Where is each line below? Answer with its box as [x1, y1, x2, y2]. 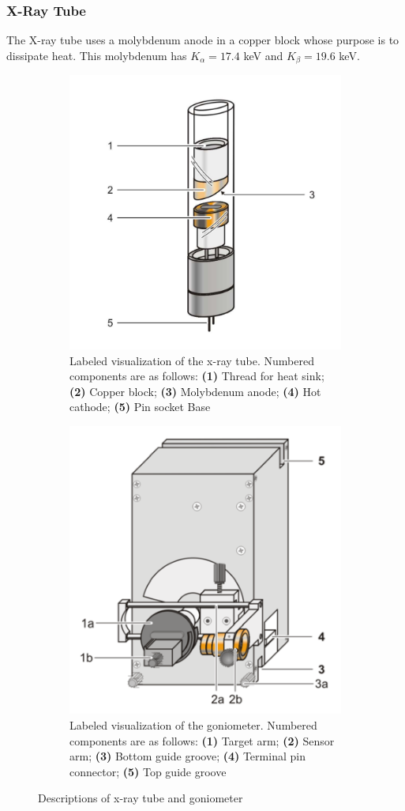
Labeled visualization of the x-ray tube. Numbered [69, 352, 314, 368]
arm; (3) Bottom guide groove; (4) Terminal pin [69, 748, 306, 764]
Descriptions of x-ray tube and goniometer [38, 790, 243, 806]
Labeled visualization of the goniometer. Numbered [69, 717, 317, 734]
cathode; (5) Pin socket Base [69, 398, 211, 415]
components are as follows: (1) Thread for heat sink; [69, 368, 324, 384]
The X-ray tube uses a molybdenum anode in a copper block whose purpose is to [6, 32, 399, 48]
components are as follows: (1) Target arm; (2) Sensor [69, 732, 335, 749]
